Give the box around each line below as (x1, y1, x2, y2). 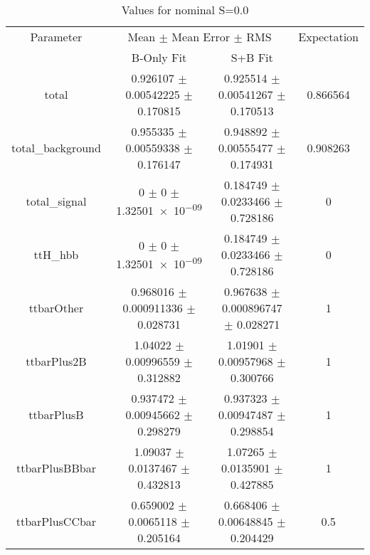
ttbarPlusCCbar (16, 513, 97, 529)
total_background (11, 139, 101, 156)
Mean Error (171, 28, 231, 45)
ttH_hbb (33, 246, 79, 263)
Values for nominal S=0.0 (121, 1, 249, 18)
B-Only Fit (131, 49, 187, 65)
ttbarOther (28, 300, 84, 316)
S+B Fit (231, 49, 273, 65)
